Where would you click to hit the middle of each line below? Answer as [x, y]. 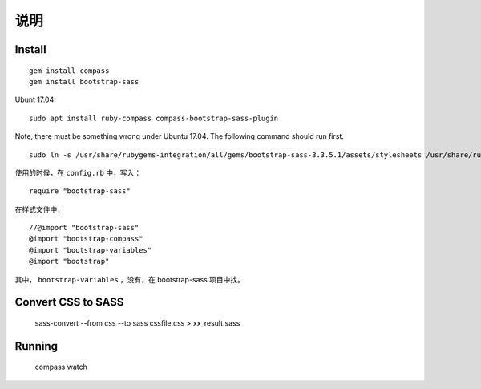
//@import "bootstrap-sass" [84, 228]
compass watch [61, 367]
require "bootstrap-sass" [80, 191]
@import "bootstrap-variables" [91, 250]
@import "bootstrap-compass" [86, 239]
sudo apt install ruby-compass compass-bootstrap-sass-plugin [154, 118]
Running [36, 346]
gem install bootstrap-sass [84, 81]
